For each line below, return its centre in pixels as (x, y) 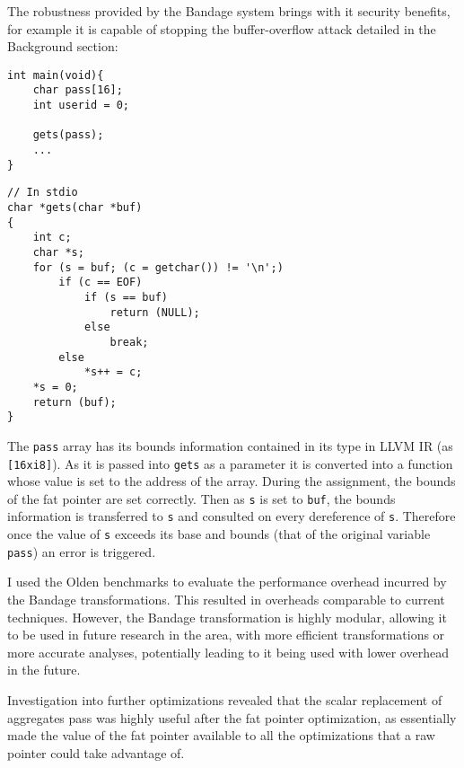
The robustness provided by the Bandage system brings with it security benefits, (229, 11)
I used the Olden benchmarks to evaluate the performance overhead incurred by (227, 582)
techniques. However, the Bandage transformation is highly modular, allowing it (227, 617)
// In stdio (43, 193)
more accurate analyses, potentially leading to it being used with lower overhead (228, 652)
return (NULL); (155, 312)
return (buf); (74, 402)
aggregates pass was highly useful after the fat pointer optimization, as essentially (232, 717)
